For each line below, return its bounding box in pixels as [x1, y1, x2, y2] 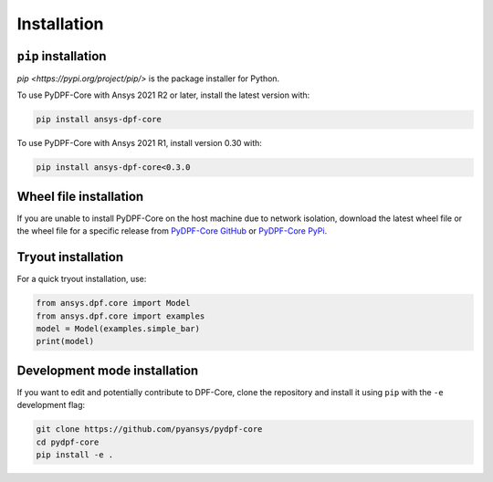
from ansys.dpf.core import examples [36, 310, 205, 321]
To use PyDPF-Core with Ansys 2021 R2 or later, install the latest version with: [16, 89, 310, 100]
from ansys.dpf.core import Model [36, 298, 191, 309]
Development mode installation [16, 362, 199, 378]
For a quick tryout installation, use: [16, 274, 147, 285]
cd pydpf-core [36, 436, 100, 447]
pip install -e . [36, 450, 114, 460]
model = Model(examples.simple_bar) [36, 323, 201, 333]
